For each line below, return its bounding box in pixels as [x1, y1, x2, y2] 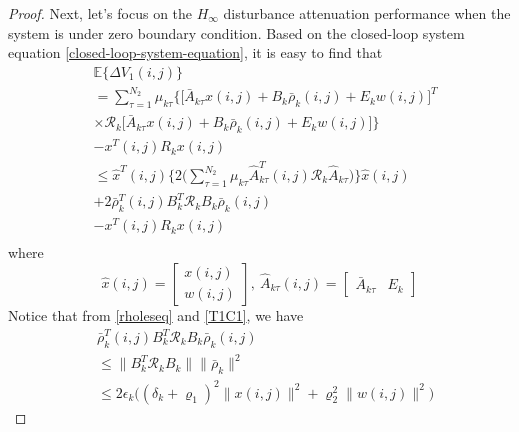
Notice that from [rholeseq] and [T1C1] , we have [8, 304, 304, 325]
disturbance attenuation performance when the [223, 3, 511, 23]
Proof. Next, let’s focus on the [8, 3, 193, 23]
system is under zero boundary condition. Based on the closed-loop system [8, 22, 465, 43]
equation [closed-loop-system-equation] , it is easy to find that [8, 42, 383, 63]
